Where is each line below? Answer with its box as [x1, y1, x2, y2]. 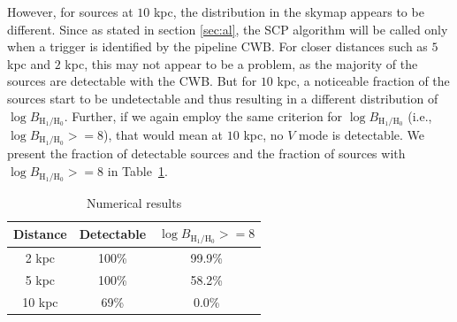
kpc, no [243, 126, 284, 144]
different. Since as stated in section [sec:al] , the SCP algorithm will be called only [7, 19, 448, 38]
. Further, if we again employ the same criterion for [64, 106, 343, 125]
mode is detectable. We [299, 126, 425, 144]
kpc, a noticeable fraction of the [277, 72, 450, 90]
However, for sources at [7, 3, 133, 20]
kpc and [7, 54, 51, 73]
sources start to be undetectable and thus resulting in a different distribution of [7, 88, 438, 107]
